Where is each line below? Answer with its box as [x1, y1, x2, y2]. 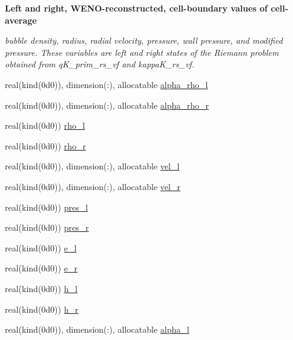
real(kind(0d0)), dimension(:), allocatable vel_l [5, 160, 180, 172]
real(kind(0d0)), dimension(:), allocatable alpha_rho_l [5, 78, 208, 90]
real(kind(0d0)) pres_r [5, 221, 89, 234]
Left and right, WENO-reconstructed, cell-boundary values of [5, 2, 268, 14]
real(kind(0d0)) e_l [5, 241, 77, 254]
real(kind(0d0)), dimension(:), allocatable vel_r [5, 180, 180, 192]
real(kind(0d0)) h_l [5, 282, 77, 294]
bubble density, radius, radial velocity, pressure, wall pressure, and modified [5, 34, 283, 47]
